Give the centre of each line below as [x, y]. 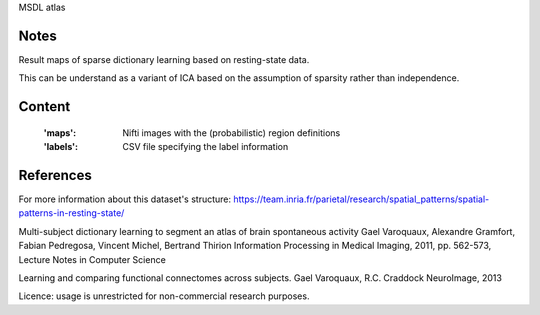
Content [44, 106]
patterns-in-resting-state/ [71, 213]
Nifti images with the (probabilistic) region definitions [231, 132]
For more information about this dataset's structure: [125, 199]
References [55, 175]
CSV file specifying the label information [205, 147]
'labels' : [61, 147]
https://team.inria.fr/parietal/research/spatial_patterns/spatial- [361, 199]
